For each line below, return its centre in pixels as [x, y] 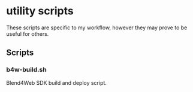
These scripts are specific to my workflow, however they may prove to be [97, 27]
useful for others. [28, 33]
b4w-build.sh [26, 70]
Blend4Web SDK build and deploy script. [56, 82]
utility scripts [40, 11]
